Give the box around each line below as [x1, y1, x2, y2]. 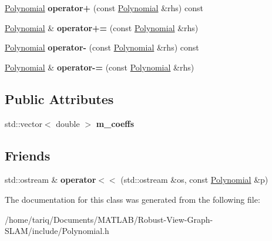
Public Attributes [5, 89, 114, 108]
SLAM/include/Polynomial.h [5, 225, 109, 237]
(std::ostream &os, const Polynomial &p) [120, 173, 268, 186]
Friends [5, 146, 51, 164]
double [56, 117, 80, 129]
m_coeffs [96, 117, 135, 129]
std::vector [5, 117, 42, 129]
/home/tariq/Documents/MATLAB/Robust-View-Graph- [5, 213, 213, 225]
